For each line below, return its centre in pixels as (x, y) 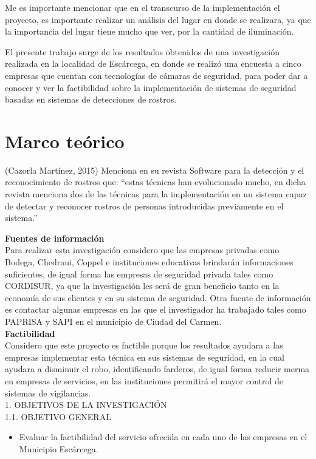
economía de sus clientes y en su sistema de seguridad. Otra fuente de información (158, 297)
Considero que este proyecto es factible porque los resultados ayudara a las (144, 345)
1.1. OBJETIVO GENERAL (58, 416)
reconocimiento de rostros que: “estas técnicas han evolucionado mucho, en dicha (155, 182)
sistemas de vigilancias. (48, 393)
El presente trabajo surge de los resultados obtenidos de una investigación (143, 51)
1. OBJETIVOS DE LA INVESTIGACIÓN (86, 405)
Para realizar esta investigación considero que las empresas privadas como (142, 250)
